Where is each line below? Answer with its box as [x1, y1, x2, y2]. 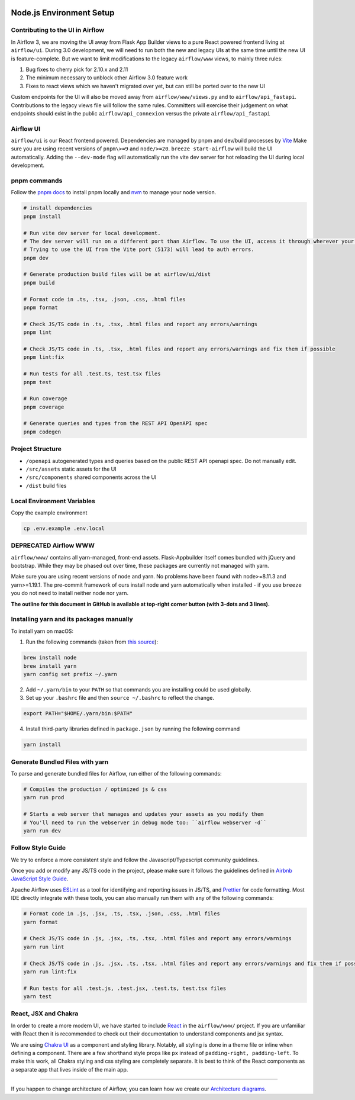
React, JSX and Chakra [11, 1009, 79, 1018]
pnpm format [23, 304, 59, 311]
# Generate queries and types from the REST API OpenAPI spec [23, 420, 208, 427]
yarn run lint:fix [23, 968, 77, 975]
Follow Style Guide [11, 844, 66, 852]
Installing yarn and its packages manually [11, 615, 133, 623]
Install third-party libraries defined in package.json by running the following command [25, 725, 240, 732]
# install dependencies [23, 205, 93, 211]
